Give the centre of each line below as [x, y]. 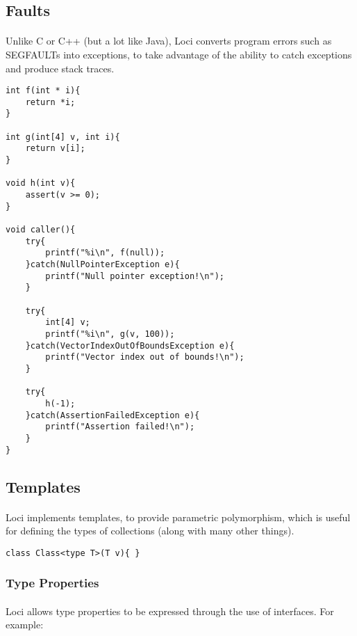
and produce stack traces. [60, 68]
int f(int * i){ [43, 91]
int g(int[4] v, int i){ [63, 137]
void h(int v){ [41, 183]
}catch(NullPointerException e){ [102, 264]
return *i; [50, 102]
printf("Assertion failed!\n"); [120, 427]
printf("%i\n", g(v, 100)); [110, 334]
